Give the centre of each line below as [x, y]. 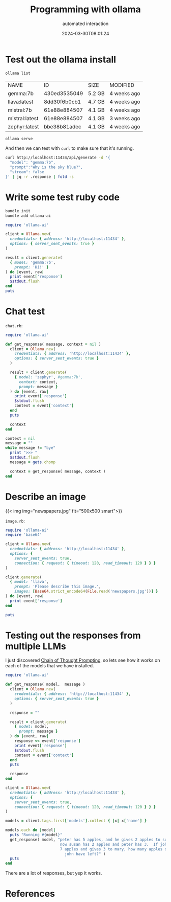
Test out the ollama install [61, 59]
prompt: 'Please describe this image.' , [58, 587]
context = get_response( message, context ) [58, 471]
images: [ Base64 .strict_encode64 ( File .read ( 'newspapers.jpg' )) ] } [86, 592]
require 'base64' [24, 535]
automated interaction [85, 24]
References [30, 894]
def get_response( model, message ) [45, 684]
